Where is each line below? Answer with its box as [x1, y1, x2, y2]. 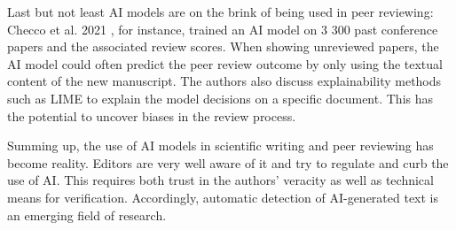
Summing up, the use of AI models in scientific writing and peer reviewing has [7, 136, 434, 155]
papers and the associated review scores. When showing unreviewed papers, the [7, 37, 439, 56]
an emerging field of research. [7, 205, 167, 224]
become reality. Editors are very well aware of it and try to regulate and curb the [7, 153, 449, 172]
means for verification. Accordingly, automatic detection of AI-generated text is [7, 188, 439, 206]
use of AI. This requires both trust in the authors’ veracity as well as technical [7, 171, 434, 189]
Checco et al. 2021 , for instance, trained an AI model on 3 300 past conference [7, 19, 438, 38]
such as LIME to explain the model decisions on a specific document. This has [7, 88, 434, 107]
